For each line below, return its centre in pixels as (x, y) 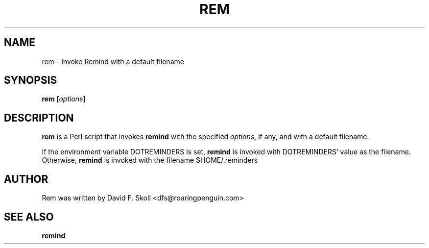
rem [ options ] (64, 99)
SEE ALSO (29, 217)
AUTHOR (26, 179)
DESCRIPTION (39, 118)
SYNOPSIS (31, 80)
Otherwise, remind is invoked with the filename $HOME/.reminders (150, 160)
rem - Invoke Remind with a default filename (113, 61)
